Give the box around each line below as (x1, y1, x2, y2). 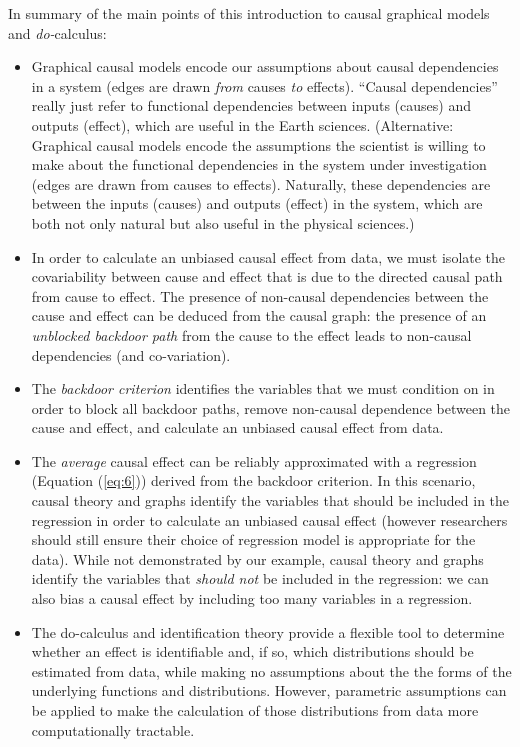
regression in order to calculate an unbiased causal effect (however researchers (31, 509, 508, 530)
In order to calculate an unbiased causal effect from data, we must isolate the (31, 246, 506, 267)
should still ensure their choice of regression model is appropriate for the (31, 529, 476, 550)
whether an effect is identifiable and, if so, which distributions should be (31, 641, 474, 662)
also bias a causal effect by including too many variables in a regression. (31, 588, 473, 609)
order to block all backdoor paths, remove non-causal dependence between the (31, 397, 511, 418)
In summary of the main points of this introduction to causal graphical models (8, 3, 490, 23)
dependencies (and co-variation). (31, 344, 231, 365)
